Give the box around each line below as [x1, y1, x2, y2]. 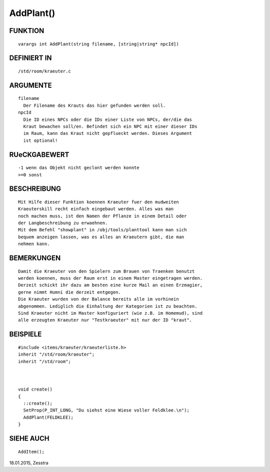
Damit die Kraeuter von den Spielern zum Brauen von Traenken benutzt [18, 268, 195, 274]
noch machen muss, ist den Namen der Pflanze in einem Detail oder [18, 213, 187, 219]
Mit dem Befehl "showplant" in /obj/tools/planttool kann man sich [18, 227, 187, 233]
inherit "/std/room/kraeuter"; [18, 352, 95, 357]
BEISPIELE [9, 330, 42, 339]
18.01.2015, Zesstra [9, 460, 48, 466]
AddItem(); [18, 449, 45, 455]
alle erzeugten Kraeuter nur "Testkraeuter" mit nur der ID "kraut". [18, 317, 192, 323]
